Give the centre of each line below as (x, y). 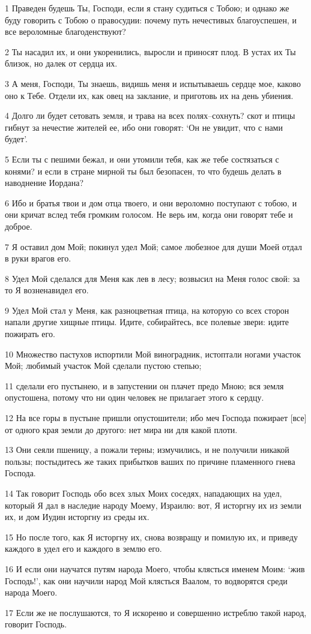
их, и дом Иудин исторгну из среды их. (77, 517)
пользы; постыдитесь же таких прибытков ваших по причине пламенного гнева (150, 461)
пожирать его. (30, 334)
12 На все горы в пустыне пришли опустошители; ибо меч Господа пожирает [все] (156, 418)
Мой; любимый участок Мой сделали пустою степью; (103, 366)
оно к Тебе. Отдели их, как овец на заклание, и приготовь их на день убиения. (149, 95)
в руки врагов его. (38, 258)
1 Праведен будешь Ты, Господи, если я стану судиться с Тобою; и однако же (147, 8)
